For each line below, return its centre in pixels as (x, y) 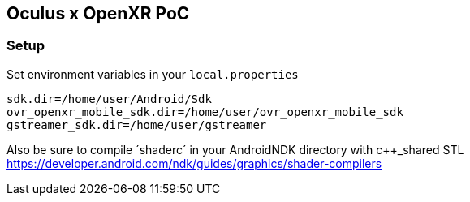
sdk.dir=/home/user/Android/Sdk (109, 99)
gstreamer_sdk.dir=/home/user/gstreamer (137, 125)
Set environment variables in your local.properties (153, 74)
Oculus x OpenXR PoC (98, 13)
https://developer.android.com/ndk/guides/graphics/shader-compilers (194, 163)
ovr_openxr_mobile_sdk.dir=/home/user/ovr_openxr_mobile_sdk (205, 112)
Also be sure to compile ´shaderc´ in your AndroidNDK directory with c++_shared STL (235, 149)
